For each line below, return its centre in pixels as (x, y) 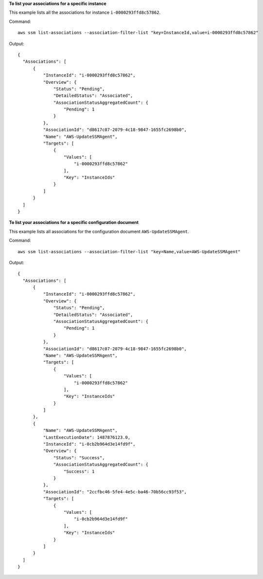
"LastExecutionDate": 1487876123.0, (87, 437)
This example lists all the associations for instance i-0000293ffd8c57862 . (85, 13)
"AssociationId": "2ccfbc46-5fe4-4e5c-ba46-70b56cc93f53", (115, 492)
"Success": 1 (79, 471)
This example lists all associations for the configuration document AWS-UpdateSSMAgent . (99, 231)
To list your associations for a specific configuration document (74, 223)
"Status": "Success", (79, 458)
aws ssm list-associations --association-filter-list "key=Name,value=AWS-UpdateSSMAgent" (129, 252)
